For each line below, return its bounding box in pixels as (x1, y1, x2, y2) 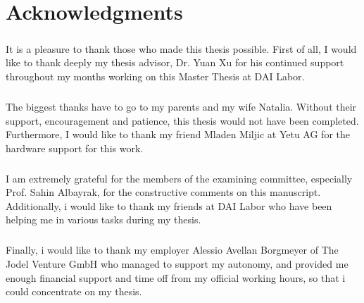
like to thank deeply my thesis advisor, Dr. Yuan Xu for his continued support (6, 55, 344, 70)
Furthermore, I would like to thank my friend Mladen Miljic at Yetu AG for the (6, 127, 350, 142)
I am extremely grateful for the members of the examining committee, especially (6, 171, 353, 185)
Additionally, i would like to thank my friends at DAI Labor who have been (6, 198, 332, 213)
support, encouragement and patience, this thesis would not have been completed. (6, 113, 359, 128)
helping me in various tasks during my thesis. (6, 212, 201, 227)
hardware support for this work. (6, 140, 144, 155)
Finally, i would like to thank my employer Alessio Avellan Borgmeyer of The (6, 242, 339, 257)
